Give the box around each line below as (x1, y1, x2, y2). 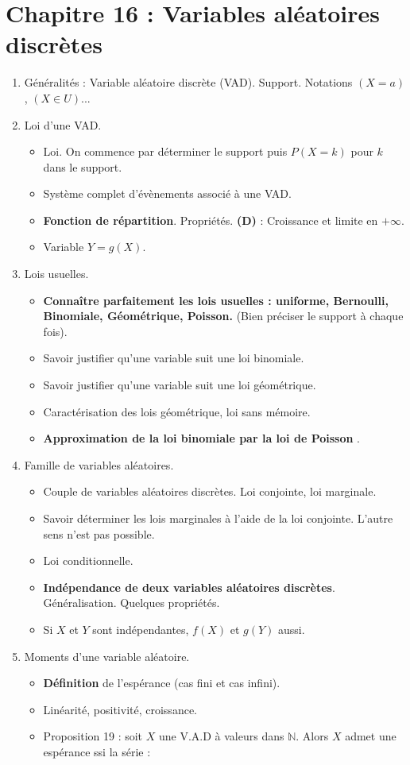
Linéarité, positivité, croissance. (43, 701, 197, 717)
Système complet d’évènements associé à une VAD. (43, 185, 292, 202)
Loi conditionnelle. (43, 552, 133, 569)
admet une (345, 728, 396, 744)
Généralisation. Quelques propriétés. (43, 594, 220, 611)
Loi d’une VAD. (24, 116, 102, 133)
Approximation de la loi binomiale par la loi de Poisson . (43, 430, 360, 446)
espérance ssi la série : (43, 743, 151, 759)
